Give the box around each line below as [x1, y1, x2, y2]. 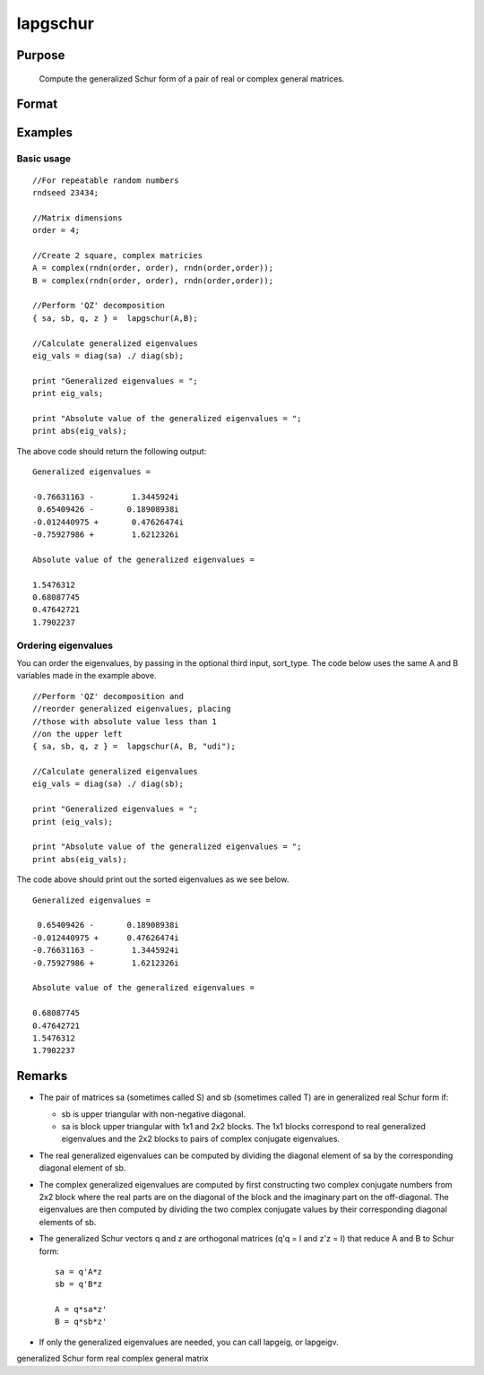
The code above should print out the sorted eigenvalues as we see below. [16, 874, 290, 885]
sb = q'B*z [55, 1279, 103, 1290]
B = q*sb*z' [55, 1317, 108, 1327]
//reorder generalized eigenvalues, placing [32, 704, 232, 714]
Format [16, 97, 58, 112]
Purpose [16, 48, 65, 63]
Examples [16, 125, 73, 141]
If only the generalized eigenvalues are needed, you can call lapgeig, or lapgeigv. [39, 1336, 340, 1347]
